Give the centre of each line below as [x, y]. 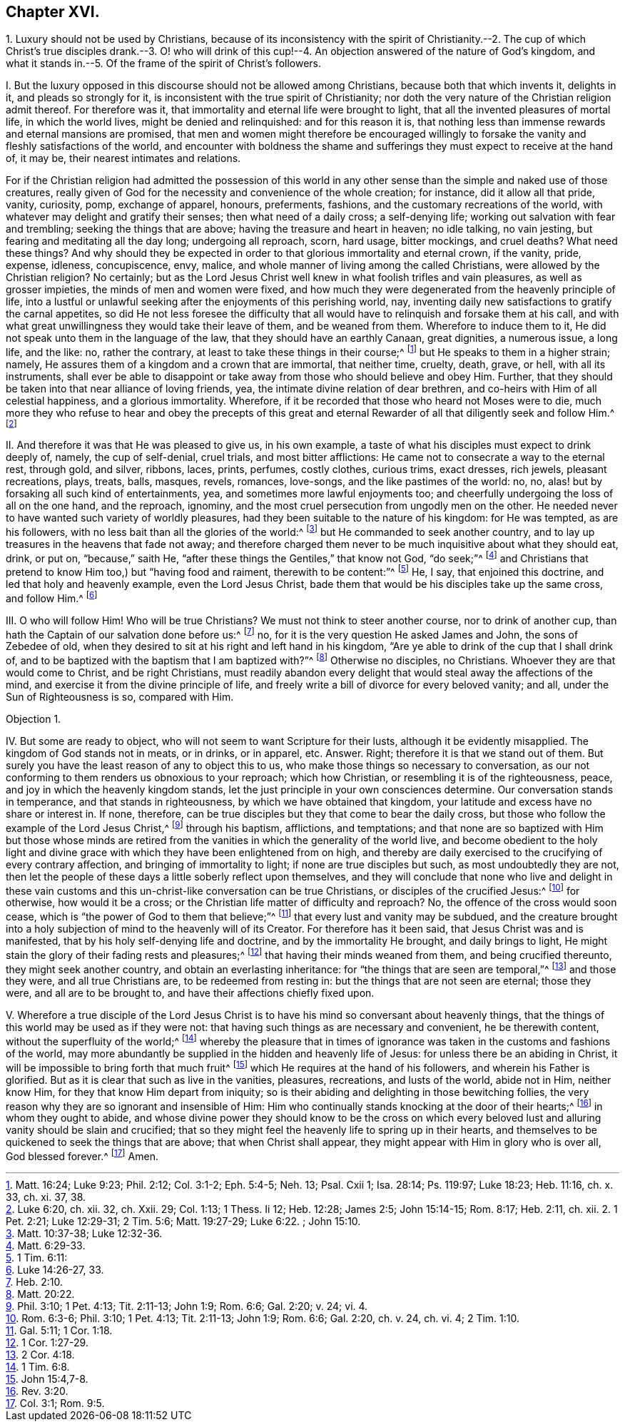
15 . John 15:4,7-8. [47, 1378]
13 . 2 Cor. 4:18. [40, 1354]
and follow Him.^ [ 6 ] [52, 597]
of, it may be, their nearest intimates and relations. [123, 158]
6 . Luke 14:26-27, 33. [55, 1269]
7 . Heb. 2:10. [35, 1281]
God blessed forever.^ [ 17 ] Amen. [82, 1155]
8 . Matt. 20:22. [40, 1294]
